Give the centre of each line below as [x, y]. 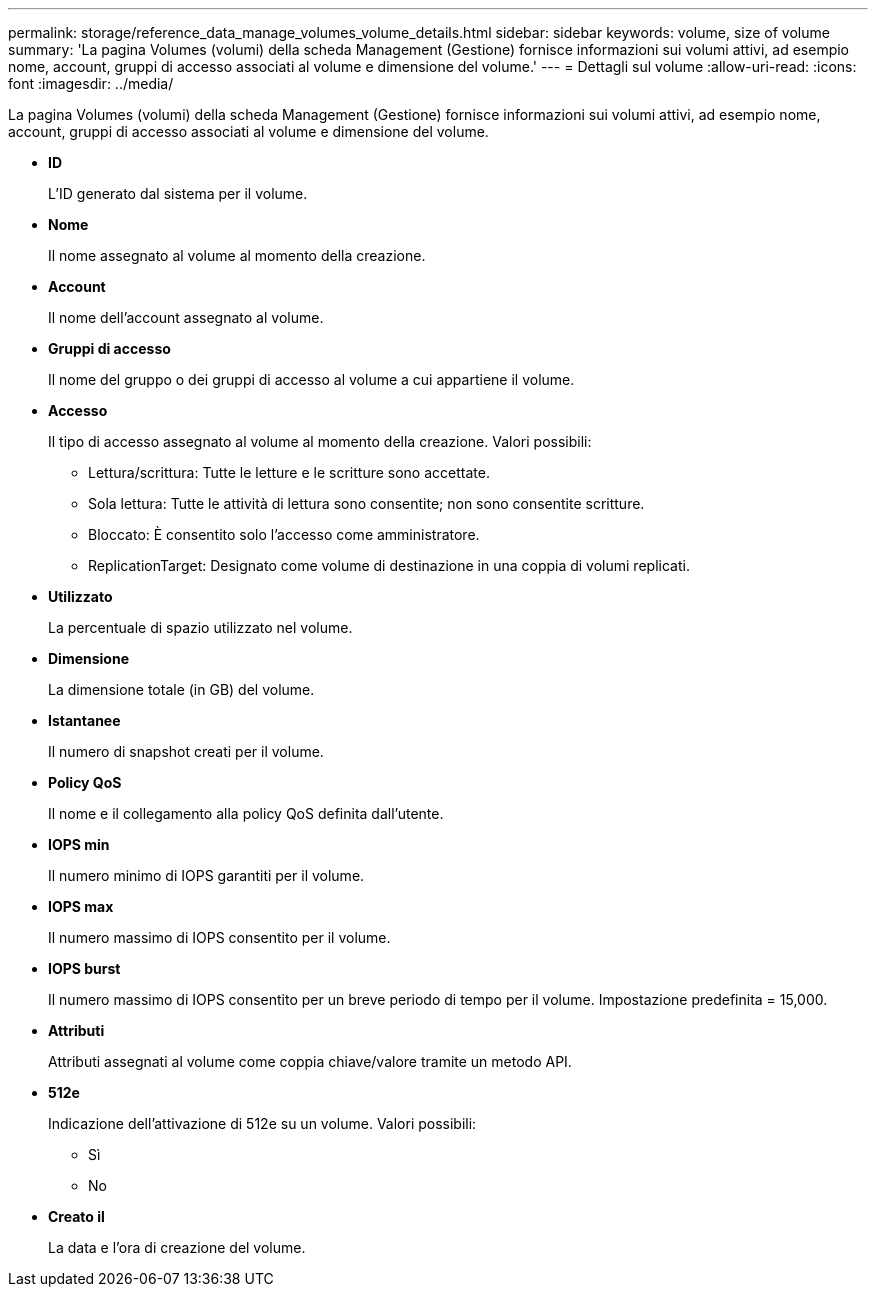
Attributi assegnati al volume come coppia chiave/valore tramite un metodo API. [310, 1061]
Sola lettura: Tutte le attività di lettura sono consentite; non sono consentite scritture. [366, 503]
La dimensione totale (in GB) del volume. [181, 689]
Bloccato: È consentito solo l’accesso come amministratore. [284, 534]
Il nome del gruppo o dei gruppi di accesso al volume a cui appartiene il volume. [311, 379]
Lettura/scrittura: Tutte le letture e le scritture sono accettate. [289, 472]
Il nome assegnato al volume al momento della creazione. [237, 255]
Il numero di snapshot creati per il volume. [186, 751]
